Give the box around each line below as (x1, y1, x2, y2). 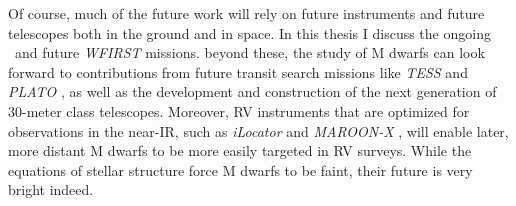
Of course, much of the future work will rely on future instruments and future (8, 3, 485, 23)
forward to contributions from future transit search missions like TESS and (8, 61, 468, 82)
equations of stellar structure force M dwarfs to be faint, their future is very (8, 159, 473, 180)
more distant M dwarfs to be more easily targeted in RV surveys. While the (8, 140, 472, 161)
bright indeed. (8, 179, 94, 200)
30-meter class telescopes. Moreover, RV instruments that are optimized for (8, 100, 470, 121)
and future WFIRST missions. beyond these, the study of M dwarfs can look (14, 42, 485, 63)
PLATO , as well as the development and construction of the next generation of (8, 81, 497, 102)
